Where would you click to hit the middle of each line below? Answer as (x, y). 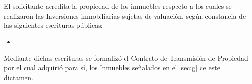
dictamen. (19, 77)
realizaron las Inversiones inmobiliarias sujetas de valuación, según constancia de (125, 15)
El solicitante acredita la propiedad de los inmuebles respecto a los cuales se (118, 6)
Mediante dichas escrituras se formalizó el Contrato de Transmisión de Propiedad (126, 58)
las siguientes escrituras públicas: (53, 25)
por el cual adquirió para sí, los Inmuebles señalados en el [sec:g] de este (112, 67)
